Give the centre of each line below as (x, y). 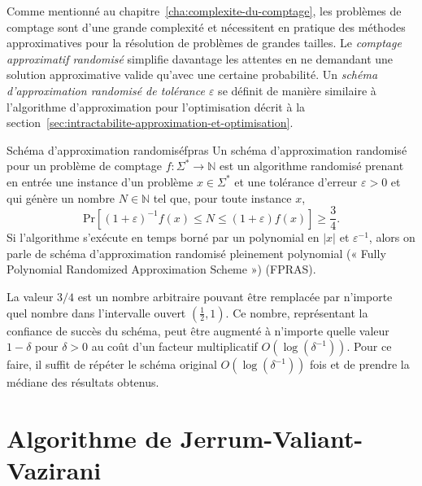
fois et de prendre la (360, 364)
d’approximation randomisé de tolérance (106, 90)
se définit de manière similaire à (297, 90)
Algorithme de (89, 438)
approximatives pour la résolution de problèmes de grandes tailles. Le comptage (204, 43)
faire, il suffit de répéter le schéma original (112, 364)
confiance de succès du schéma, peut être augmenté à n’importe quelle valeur (198, 330)
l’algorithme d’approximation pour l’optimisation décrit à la (156, 106)
